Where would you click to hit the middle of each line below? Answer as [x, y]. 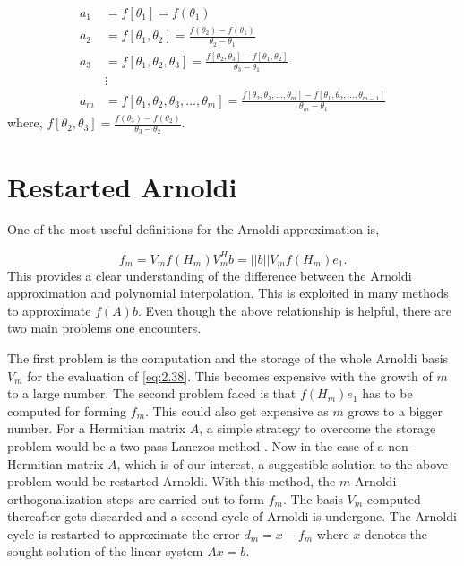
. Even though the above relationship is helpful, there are [295, 310]
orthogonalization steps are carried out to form [136, 498]
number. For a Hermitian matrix [97, 428]
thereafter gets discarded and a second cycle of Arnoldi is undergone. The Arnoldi [232, 516]
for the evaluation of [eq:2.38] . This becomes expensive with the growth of [230, 375]
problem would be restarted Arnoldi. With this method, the [172, 481]
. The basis [313, 498]
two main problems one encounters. [104, 328]
